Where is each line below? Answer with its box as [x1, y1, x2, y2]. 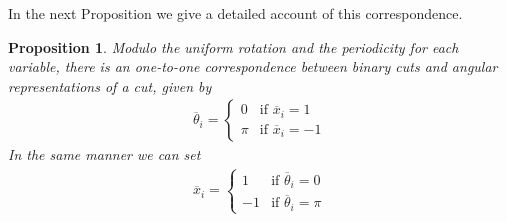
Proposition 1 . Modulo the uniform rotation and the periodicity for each [8, 36, 459, 57]
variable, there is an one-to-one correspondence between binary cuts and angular [8, 56, 498, 77]
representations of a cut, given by [8, 75, 212, 96]
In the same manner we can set [8, 144, 201, 165]
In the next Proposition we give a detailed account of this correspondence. [8, 3, 463, 23]
